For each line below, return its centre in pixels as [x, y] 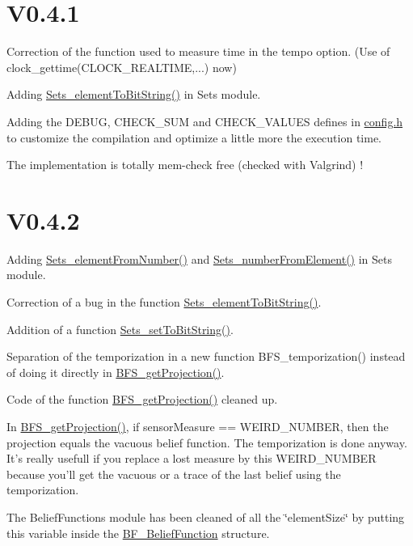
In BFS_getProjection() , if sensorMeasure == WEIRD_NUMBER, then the [198, 426]
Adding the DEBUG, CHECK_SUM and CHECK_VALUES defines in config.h [205, 121]
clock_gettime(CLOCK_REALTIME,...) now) [122, 67]
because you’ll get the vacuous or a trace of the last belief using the [174, 474]
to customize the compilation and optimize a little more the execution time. [194, 137]
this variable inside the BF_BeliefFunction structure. [138, 533]
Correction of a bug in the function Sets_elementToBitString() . [164, 302]
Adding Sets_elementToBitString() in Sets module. [134, 94]
